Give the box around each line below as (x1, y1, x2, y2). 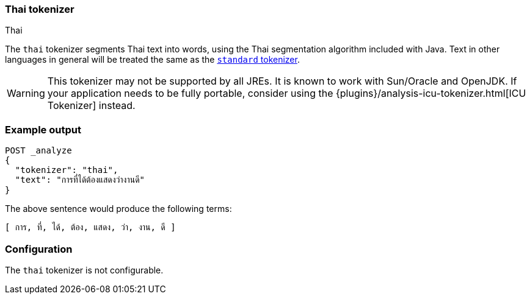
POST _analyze (5, 146, 72, 156)
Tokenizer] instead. (47, 99, 136, 112)
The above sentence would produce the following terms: (5, 203, 232, 214)
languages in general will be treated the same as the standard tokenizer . (5, 54, 300, 65)
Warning (7, 87, 45, 100)
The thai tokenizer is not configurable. (5, 264, 164, 275)
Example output (5, 123, 81, 136)
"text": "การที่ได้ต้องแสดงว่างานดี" (15, 175, 145, 185)
